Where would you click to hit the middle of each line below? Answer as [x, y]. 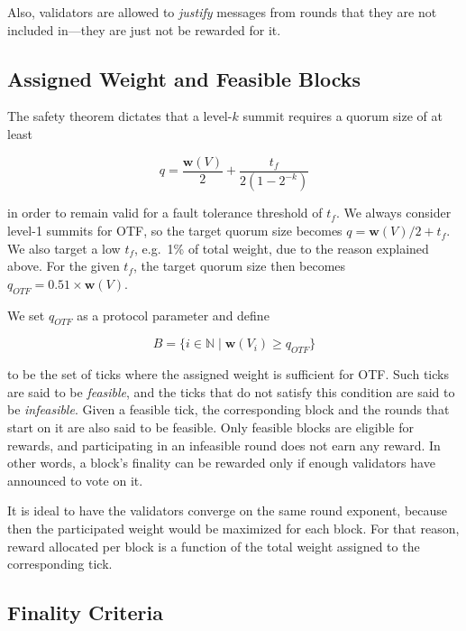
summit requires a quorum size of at [343, 116]
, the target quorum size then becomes [240, 266]
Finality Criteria [85, 612]
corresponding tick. [60, 564]
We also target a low [64, 248]
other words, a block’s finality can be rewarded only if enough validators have [221, 463]
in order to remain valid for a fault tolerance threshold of [165, 213]
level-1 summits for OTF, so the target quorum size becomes [175, 231]
